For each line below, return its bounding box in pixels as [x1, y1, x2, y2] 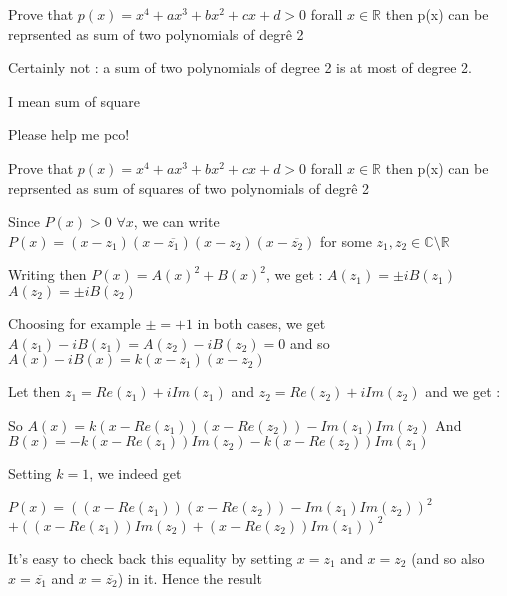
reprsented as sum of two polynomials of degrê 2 [8, 23, 304, 44]
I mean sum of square [8, 90, 141, 111]
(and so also [411, 547, 485, 568]
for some [320, 230, 372, 251]
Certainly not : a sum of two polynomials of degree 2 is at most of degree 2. [8, 57, 472, 78]
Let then [8, 381, 61, 402]
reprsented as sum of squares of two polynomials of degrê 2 [8, 177, 370, 198]
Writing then [8, 264, 87, 285]
